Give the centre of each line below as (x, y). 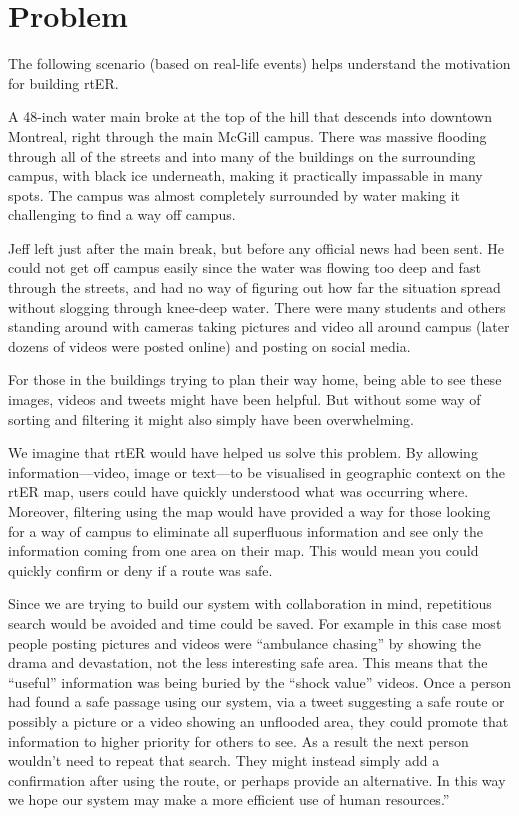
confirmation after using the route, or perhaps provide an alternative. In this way (257, 779)
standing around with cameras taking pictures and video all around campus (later (259, 326)
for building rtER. (63, 82)
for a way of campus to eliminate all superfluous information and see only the (245, 530)
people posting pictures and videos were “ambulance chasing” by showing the (244, 642)
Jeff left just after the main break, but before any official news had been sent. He (256, 247)
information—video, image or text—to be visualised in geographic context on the (256, 471)
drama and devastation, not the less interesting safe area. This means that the (248, 662)
